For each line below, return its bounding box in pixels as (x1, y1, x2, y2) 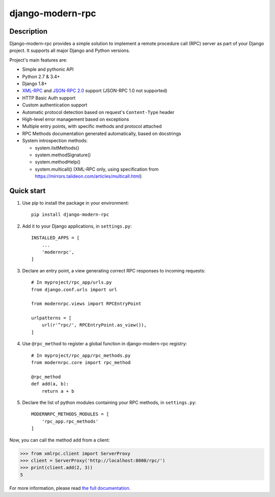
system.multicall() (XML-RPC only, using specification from (35, 166, 159, 172)
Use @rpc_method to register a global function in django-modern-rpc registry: (22, 341, 187, 347)
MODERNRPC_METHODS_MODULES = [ (31, 411, 109, 417)
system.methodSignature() (35, 152, 91, 158)
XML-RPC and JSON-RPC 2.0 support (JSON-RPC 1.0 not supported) (22, 88, 168, 94)
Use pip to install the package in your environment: (22, 200, 129, 206)
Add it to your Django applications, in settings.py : (22, 223, 132, 229)
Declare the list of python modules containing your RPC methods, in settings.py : (22, 399, 197, 405)
